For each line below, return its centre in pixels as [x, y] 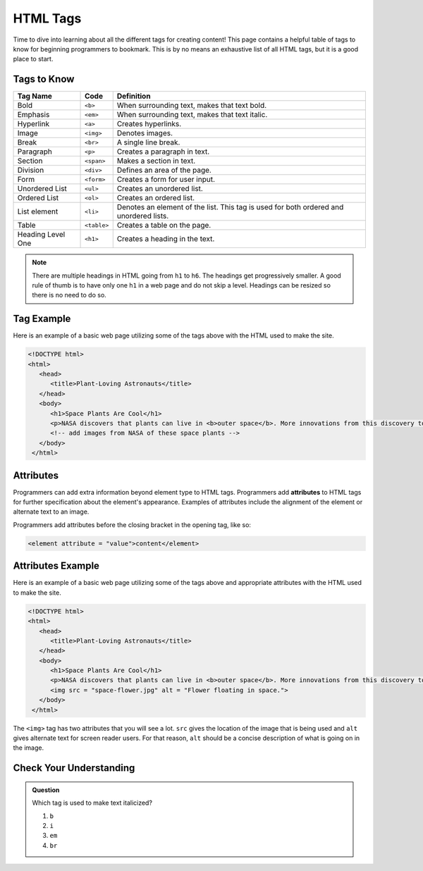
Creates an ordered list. [156, 198]
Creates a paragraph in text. [163, 152]
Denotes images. [145, 133]
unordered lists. [143, 216]
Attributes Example [56, 566]
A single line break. [148, 142]
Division [31, 171]
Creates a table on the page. [164, 226]
